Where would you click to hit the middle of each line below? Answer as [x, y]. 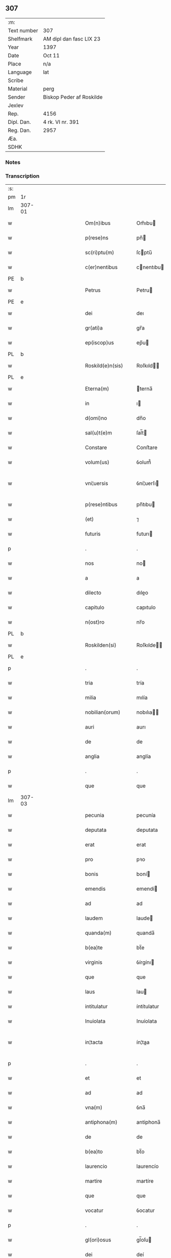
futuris [93, 534]
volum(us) [97, 462]
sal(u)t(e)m [98, 433]
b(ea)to [94, 1152]
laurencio [96, 1166]
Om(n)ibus [98, 223]
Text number [23, 30]
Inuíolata [147, 1021]
